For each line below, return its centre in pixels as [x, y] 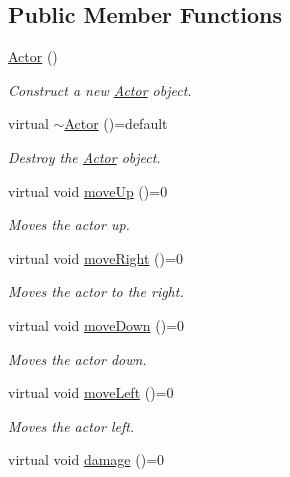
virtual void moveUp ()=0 [88, 190]
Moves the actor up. [69, 224]
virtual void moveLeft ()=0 [91, 392]
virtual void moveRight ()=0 [95, 257]
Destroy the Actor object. [84, 156]
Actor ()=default [116, 123]
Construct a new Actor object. [100, 89]
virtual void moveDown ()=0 [96, 324]
